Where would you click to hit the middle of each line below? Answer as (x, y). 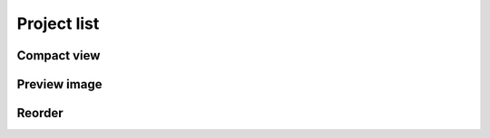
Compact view (59, 55)
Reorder (40, 113)
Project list (58, 23)
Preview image (59, 84)
